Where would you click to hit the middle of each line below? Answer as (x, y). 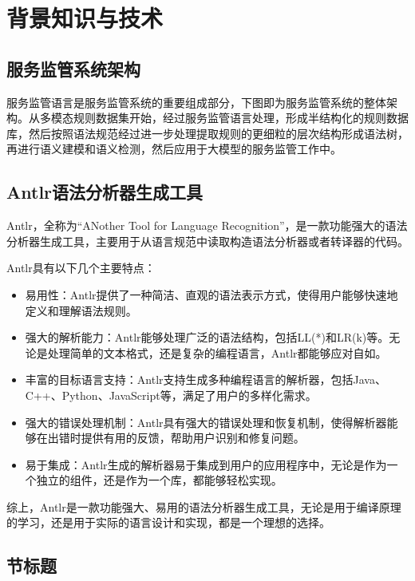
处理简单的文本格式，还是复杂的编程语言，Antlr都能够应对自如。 (217, 352)
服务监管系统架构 (73, 68)
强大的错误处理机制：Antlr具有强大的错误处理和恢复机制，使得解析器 (206, 422)
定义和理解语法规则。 (81, 310)
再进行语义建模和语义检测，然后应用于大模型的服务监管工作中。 (174, 149)
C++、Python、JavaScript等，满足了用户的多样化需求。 (171, 395)
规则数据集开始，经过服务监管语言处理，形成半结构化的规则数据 (241, 118)
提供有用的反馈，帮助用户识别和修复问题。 (193, 438)
